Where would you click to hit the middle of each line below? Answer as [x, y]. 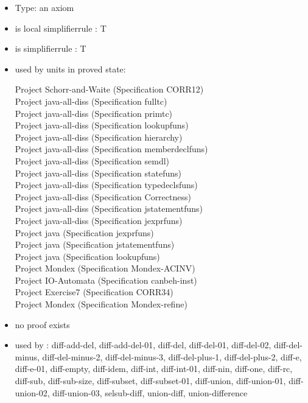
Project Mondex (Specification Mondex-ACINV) [105, 268]
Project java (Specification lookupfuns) [87, 256]
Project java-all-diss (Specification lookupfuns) [102, 125]
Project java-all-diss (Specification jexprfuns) [99, 220]
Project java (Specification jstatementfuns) [95, 244]
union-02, [32, 392]
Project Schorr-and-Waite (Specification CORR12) [109, 89]
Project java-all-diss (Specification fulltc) [91, 101]
